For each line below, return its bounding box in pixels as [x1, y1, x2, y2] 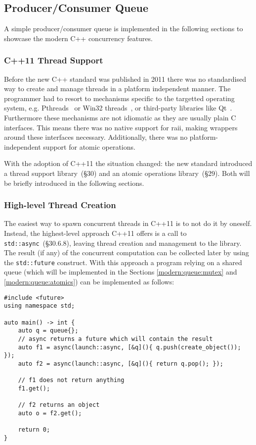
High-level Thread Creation [4, 199, 116, 211]
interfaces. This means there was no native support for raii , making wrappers [4, 122, 238, 132]
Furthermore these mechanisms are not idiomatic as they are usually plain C [4, 112, 236, 122]
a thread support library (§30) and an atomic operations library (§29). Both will [4, 167, 250, 178]
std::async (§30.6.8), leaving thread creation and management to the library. [4, 237, 242, 248]
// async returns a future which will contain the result [18, 335, 213, 342]
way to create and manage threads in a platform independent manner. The [4, 83, 231, 94]
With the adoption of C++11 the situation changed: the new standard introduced [4, 158, 253, 168]
